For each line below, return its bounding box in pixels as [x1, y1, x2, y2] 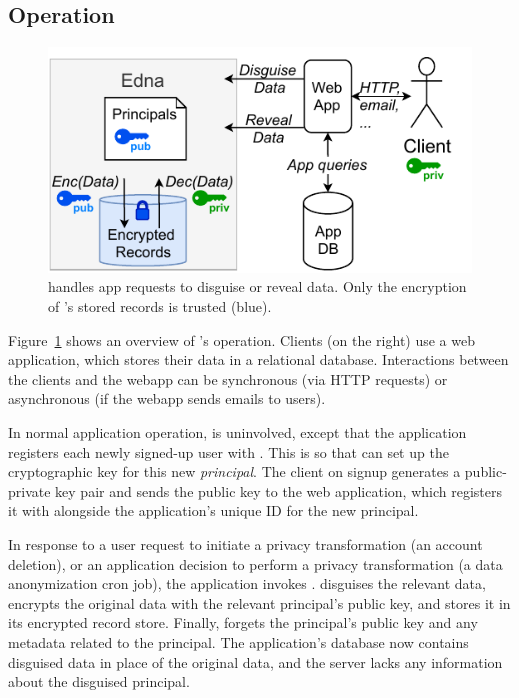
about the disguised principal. [8, 671, 190, 692]
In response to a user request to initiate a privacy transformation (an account [8, 534, 483, 555]
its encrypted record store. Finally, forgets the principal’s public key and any [8, 612, 478, 633]
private [8, 480, 51, 501]
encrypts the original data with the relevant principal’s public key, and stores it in [8, 592, 511, 613]
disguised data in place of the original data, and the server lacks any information [8, 651, 503, 672]
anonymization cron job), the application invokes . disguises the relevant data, [8, 573, 486, 594]
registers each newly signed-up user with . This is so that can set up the [8, 441, 449, 462]
